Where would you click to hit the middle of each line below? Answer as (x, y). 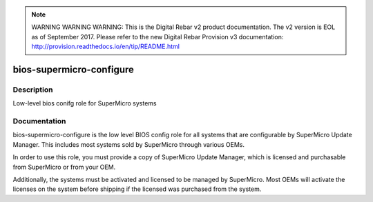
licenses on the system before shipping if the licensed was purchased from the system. (137, 189)
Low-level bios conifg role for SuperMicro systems (85, 103)
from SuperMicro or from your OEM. (64, 167)
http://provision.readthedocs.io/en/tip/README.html (105, 47)
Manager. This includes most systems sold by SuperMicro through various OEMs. (129, 144)
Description (33, 90)
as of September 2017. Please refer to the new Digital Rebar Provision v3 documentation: (157, 37)
